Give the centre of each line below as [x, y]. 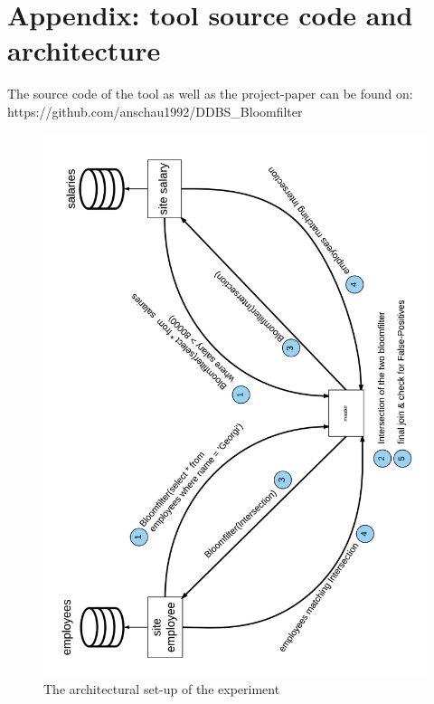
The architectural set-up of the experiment [162, 688]
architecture [84, 50]
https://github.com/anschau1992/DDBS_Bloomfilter [155, 111]
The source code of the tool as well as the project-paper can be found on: [210, 94]
